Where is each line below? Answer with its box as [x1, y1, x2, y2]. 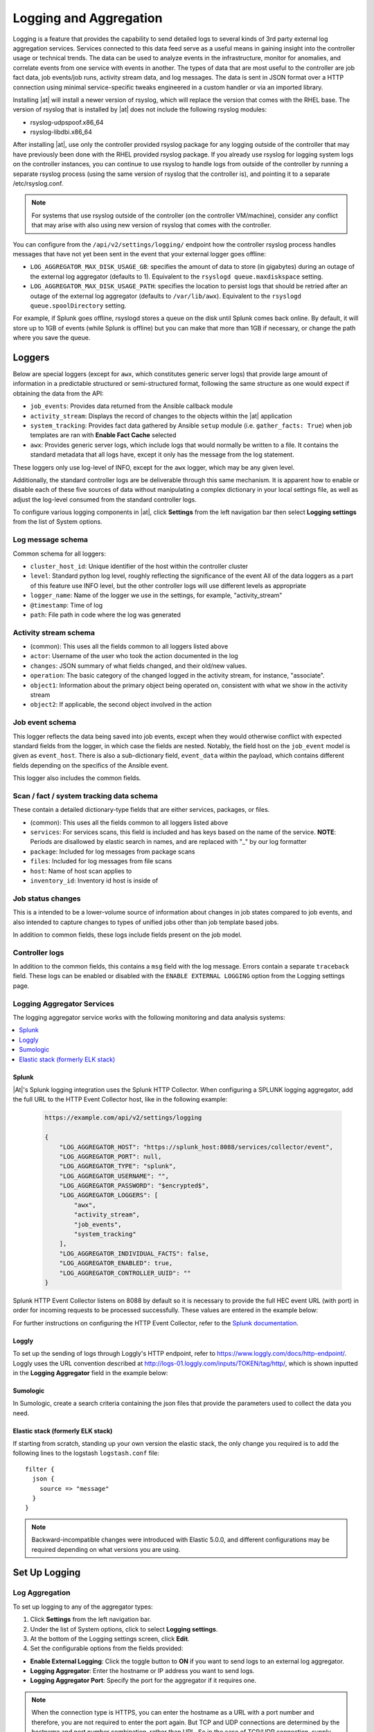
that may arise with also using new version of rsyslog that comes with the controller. [31, 221, 271, 229]
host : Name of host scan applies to [30, 867, 132, 875]
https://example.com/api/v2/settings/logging [44, 1114, 202, 1122]
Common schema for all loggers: [12, 549, 107, 558]
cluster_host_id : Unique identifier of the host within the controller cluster [30, 562, 249, 570]
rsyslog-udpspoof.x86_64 [30, 118, 104, 126]
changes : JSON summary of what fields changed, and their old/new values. [30, 662, 247, 670]
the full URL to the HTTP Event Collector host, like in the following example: [12, 1095, 228, 1104]
